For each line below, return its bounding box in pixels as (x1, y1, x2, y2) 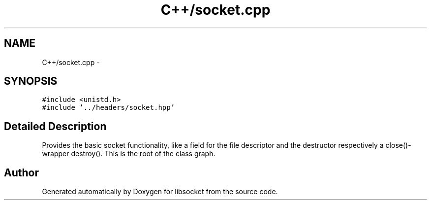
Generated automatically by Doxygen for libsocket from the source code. (42, 187, 278, 196)
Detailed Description (4, 120, 107, 133)
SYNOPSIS (4, 75, 58, 88)
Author (4, 166, 39, 179)
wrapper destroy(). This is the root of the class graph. (42, 149, 215, 158)
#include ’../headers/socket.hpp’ (42, 103, 175, 112)
